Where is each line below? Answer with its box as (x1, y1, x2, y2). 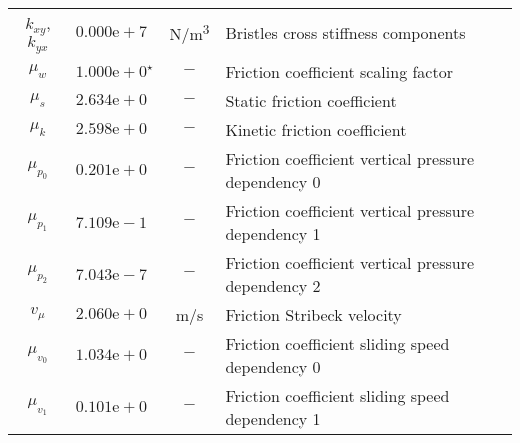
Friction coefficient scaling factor (225, 59, 453, 83)
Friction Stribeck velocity (225, 302, 402, 326)
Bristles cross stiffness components (225, 20, 466, 44)
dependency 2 (225, 273, 321, 297)
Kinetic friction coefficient (225, 117, 407, 141)
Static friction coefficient (225, 88, 397, 112)
